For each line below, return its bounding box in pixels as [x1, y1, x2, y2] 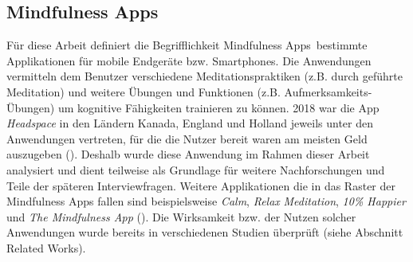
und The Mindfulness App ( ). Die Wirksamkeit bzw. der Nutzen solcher [6, 208, 356, 225]
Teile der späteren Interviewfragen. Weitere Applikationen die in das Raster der [6, 177, 395, 194]
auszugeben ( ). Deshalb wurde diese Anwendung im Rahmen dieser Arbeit [6, 146, 370, 162]
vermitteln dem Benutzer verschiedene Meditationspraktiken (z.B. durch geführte [6, 68, 403, 84]
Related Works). [6, 239, 86, 256]
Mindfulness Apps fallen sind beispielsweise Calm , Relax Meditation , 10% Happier [6, 193, 406, 209]
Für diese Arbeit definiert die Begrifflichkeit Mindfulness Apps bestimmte [6, 37, 368, 53]
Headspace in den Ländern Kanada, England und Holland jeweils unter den [6, 115, 373, 131]
